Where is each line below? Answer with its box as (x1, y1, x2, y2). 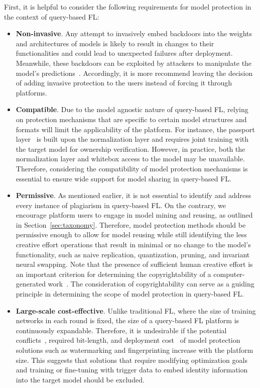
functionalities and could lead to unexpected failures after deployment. (16, 48, 233, 58)
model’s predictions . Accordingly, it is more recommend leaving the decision (16, 67, 253, 78)
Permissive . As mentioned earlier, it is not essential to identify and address (16, 190, 251, 201)
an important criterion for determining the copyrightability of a (16, 268, 211, 279)
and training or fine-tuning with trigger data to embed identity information (16, 364, 248, 375)
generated (16, 278, 46, 289)
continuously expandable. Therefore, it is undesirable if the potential (16, 325, 227, 335)
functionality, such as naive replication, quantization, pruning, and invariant (16, 249, 250, 259)
